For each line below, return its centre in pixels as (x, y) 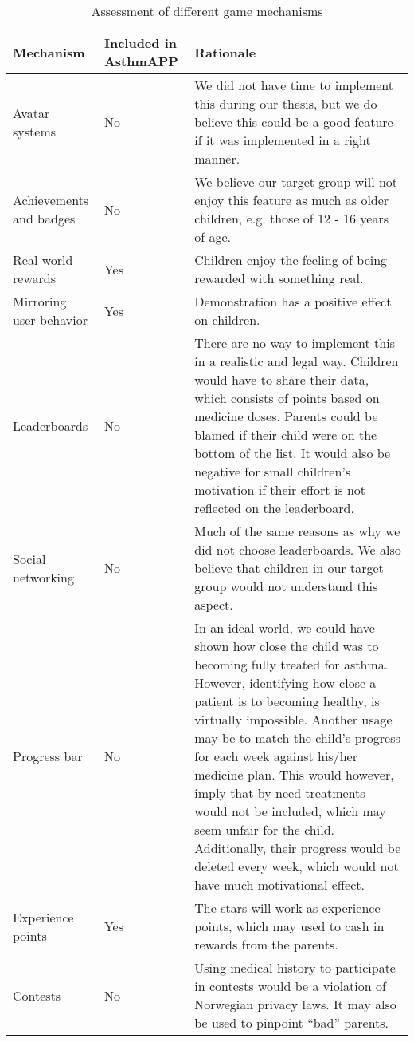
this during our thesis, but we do (286, 103)
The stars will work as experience (287, 908)
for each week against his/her (276, 756)
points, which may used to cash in (289, 926)
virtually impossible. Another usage (293, 719)
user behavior (50, 320)
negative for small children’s (273, 471)
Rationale (225, 52)
